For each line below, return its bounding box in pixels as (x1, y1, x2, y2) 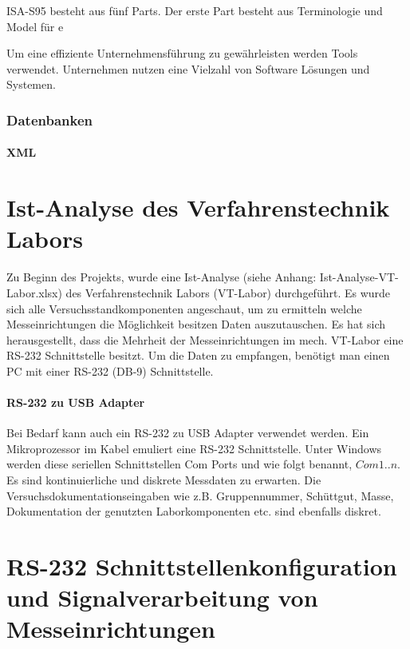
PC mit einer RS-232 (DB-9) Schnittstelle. (6, 362, 214, 379)
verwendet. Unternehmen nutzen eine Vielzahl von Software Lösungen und (6, 60, 370, 77)
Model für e (6, 18, 64, 34)
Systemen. (6, 76, 56, 93)
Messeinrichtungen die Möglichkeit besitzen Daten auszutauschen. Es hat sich (6, 316, 386, 332)
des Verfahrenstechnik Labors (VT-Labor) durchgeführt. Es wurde (65, 284, 391, 301)
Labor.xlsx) (6, 284, 62, 301)
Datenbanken (6, 109, 93, 129)
